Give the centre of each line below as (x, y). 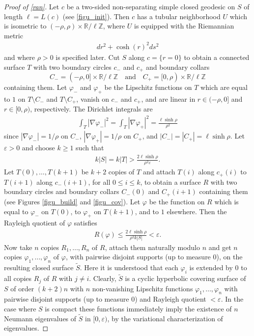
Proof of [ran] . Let (32, 6)
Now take (18, 247)
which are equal (224, 87)
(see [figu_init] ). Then (96, 16)
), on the (229, 257)
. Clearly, (103, 278)
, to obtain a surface (170, 182)
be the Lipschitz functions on (148, 87)
